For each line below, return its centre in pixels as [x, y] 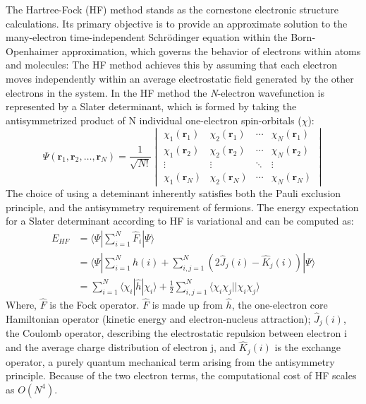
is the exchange [307, 347]
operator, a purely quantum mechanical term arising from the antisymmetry [170, 361]
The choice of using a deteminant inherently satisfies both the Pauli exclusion [173, 193]
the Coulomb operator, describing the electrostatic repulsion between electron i [176, 333]
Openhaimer [32, 50]
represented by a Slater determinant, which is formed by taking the [151, 106]
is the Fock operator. [94, 305]
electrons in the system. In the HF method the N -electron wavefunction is [165, 92]
